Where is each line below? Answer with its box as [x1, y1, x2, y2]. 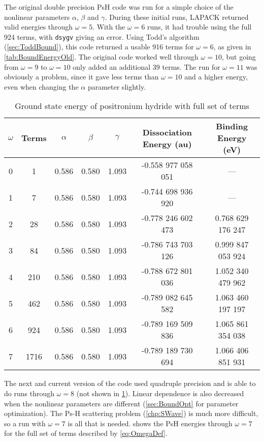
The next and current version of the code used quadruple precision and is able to [4, 378, 256, 389]
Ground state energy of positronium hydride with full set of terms [15, 100, 249, 112]
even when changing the [4, 81, 79, 92]
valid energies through [4, 21, 73, 32]
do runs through [4, 388, 54, 398]
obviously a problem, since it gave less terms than [4, 71, 159, 82]
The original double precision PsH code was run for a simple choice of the [4, 2, 234, 12]
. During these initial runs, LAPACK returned [105, 11, 249, 22]
